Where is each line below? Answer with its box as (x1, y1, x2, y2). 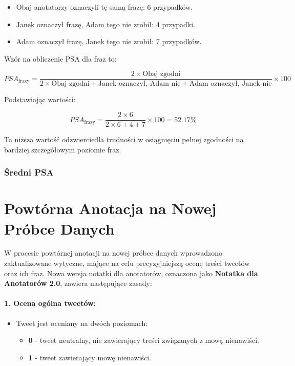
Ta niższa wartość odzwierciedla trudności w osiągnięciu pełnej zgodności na (4, 134, 244, 145)
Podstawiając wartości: (4, 94, 76, 105)
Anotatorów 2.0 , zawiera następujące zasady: (4, 278, 152, 288)
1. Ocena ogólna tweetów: (4, 298, 96, 309)
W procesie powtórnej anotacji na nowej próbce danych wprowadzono (4, 247, 223, 258)
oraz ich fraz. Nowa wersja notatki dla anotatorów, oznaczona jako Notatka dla (4, 267, 258, 278)
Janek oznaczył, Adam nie (98, 80, 181, 88)
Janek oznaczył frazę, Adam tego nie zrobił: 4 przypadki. (16, 18, 196, 29)
